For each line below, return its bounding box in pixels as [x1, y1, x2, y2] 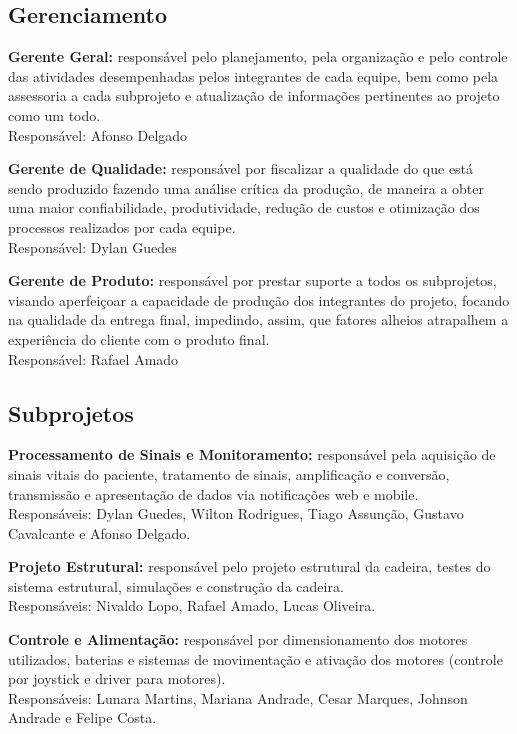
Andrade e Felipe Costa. [8, 707, 157, 728]
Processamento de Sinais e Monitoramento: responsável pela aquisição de [8, 444, 496, 465]
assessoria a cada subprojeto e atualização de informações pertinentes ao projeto [8, 85, 500, 106]
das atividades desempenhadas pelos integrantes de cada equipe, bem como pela [8, 65, 499, 86]
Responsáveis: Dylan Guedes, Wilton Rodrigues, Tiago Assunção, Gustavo [8, 503, 464, 524]
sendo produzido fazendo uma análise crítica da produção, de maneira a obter [8, 177, 484, 198]
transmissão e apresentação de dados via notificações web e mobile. [8, 483, 419, 504]
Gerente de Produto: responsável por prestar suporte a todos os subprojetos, [8, 270, 497, 291]
